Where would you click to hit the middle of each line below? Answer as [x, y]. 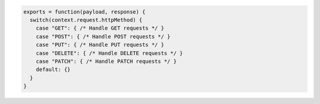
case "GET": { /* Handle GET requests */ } [100, 28]
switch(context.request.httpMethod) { [86, 20]
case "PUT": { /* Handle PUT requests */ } [100, 45]
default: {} [53, 70]
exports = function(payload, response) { [84, 12]
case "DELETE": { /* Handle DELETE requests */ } [109, 53]
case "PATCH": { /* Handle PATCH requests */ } [106, 61]
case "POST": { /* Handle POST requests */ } [103, 36]
